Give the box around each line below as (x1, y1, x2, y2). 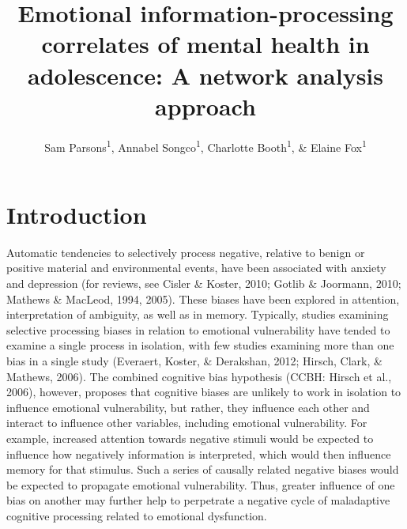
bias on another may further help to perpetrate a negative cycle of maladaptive (6, 492, 390, 508)
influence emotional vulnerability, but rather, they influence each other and (6, 399, 370, 415)
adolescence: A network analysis (28, 59, 383, 91)
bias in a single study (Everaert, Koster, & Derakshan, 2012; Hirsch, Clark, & (6, 353, 383, 369)
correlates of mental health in (41, 28, 370, 60)
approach (155, 89, 256, 122)
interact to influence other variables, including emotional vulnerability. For (6, 414, 367, 431)
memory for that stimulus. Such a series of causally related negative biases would (6, 461, 399, 478)
